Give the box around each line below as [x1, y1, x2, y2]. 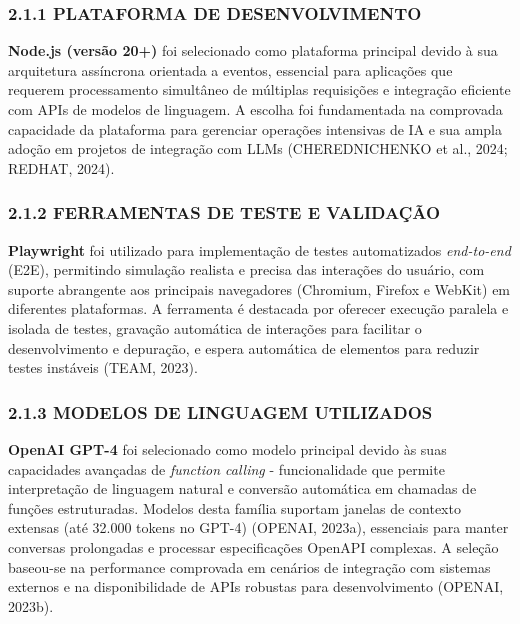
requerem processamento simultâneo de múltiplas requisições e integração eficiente [8, 79, 511, 100]
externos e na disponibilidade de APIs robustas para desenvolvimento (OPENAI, [8, 576, 504, 597]
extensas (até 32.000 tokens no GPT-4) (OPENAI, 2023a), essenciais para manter [8, 517, 509, 538]
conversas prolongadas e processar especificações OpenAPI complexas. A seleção [8, 536, 499, 557]
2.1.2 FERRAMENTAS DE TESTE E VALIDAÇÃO [8, 200, 441, 225]
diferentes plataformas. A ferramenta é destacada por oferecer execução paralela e [8, 298, 509, 319]
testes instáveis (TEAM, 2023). [8, 357, 198, 378]
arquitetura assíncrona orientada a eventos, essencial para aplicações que [8, 59, 453, 80]
